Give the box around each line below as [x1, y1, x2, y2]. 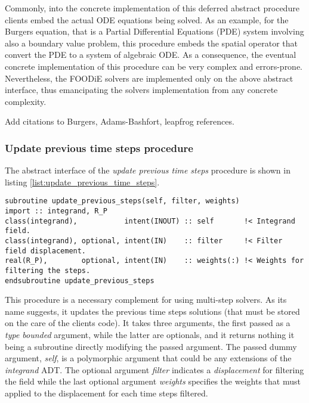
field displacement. [5, 246, 86, 255]
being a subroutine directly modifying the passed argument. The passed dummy [5, 340, 297, 352]
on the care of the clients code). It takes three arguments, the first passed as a [5, 317, 291, 329]
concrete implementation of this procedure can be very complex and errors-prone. [5, 60, 303, 72]
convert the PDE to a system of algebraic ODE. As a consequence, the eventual [5, 48, 296, 61]
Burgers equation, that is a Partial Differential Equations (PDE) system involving [5, 25, 304, 38]
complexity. [5, 95, 47, 107]
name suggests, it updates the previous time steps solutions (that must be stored [5, 305, 300, 317]
